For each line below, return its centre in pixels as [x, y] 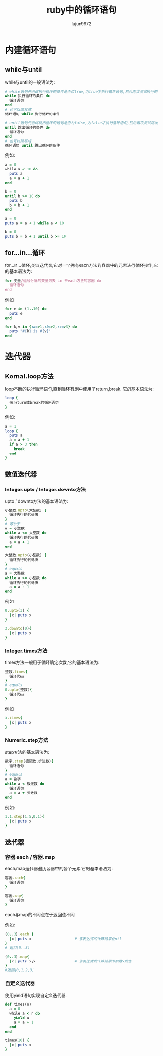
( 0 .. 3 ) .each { [19, 934]
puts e [16, 313]
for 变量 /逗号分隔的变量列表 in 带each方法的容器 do [53, 281]
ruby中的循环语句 [81, 10]
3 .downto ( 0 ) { [18, 628]
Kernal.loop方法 [30, 376]
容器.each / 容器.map [30, 857]
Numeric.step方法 [27, 740]
